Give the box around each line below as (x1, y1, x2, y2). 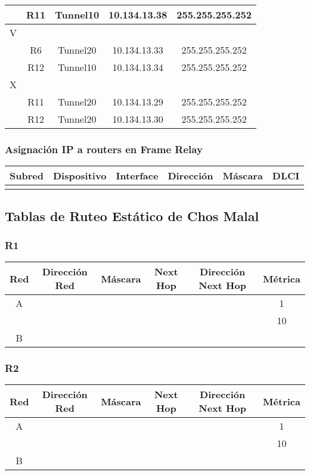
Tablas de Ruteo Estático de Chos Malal (5, 206, 259, 225)
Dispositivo (52, 169, 107, 183)
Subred (10, 169, 44, 183)
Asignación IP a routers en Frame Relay (5, 141, 203, 156)
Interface (116, 169, 159, 183)
